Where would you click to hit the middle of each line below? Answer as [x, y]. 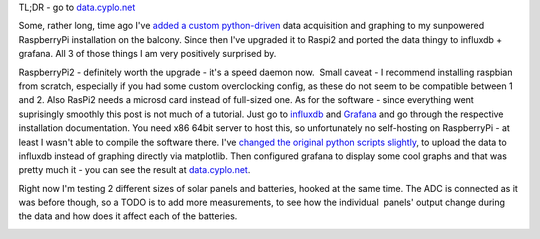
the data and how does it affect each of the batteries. [128, 216]
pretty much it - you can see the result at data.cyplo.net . [134, 170]
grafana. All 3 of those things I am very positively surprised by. [147, 54]
